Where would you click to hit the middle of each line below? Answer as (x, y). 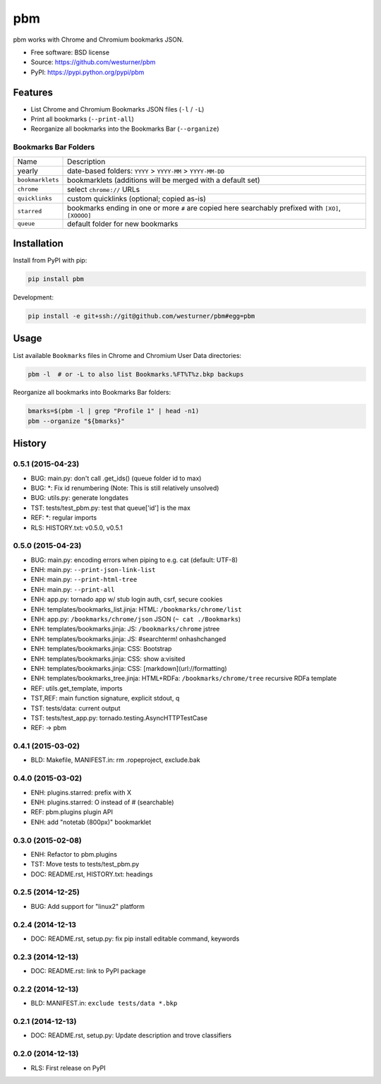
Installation (38, 243)
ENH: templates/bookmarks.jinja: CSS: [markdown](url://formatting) (129, 668)
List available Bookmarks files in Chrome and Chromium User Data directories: (127, 355)
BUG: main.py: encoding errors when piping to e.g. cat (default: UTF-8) (134, 560)
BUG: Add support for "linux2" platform (87, 906)
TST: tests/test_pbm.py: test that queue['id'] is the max (110, 508)
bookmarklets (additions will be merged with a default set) (164, 180)
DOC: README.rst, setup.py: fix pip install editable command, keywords (135, 939)
